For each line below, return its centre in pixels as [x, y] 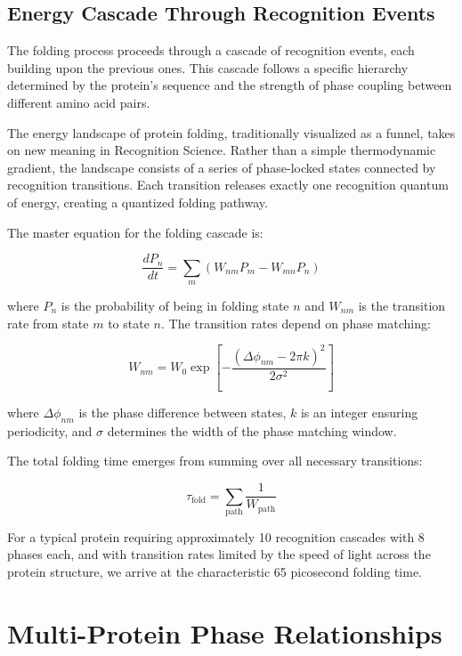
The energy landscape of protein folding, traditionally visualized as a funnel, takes [231, 132]
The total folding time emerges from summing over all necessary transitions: [215, 461]
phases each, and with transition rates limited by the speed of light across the [219, 554]
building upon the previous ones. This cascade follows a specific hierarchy [208, 67]
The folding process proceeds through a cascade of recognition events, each [211, 50]
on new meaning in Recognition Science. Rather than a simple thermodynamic [222, 150]
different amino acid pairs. [79, 102]
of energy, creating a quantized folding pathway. [138, 202]
